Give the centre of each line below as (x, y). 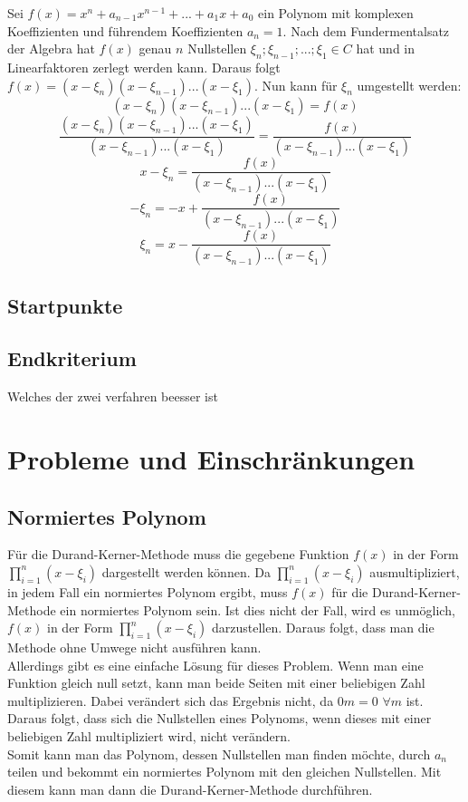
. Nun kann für (296, 85)
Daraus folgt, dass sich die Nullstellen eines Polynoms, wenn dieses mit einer (220, 718)
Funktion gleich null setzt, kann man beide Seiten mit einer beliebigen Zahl (216, 683)
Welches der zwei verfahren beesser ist (113, 396)
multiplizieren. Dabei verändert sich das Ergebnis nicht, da (171, 700)
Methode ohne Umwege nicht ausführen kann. (134, 647)
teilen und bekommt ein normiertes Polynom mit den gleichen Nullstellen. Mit (224, 772)
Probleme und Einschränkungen (211, 458)
